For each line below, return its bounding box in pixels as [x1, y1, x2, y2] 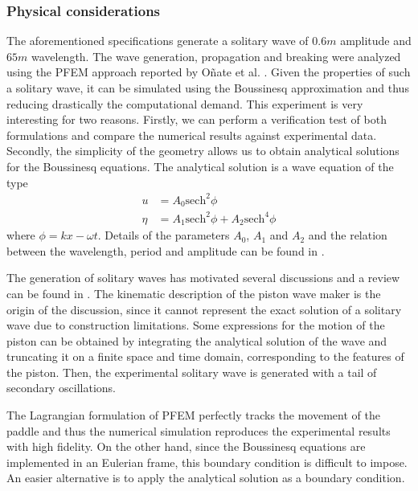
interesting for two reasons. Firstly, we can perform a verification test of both [6, 111, 387, 128]
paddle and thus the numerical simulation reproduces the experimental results [6, 422, 391, 439]
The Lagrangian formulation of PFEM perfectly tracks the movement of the [6, 407, 380, 423]
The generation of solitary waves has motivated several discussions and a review [6, 269, 400, 286]
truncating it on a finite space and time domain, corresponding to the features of [6, 348, 404, 365]
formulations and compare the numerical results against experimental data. [6, 126, 377, 143]
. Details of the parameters [97, 227, 230, 243]
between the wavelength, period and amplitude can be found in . [6, 242, 325, 259]
